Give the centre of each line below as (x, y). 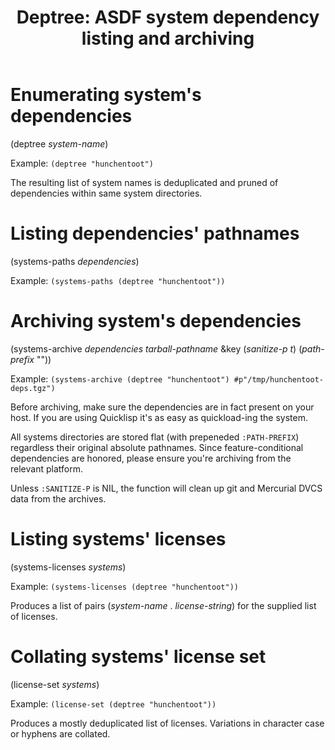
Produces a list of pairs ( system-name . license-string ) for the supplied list (163, 605)
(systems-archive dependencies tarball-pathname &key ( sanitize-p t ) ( (156, 348)
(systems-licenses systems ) (68, 567)
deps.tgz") (33, 388)
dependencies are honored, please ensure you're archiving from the (151, 458)
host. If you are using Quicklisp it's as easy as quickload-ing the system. (159, 417)
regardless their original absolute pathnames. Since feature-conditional (157, 447)
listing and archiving (168, 38)
